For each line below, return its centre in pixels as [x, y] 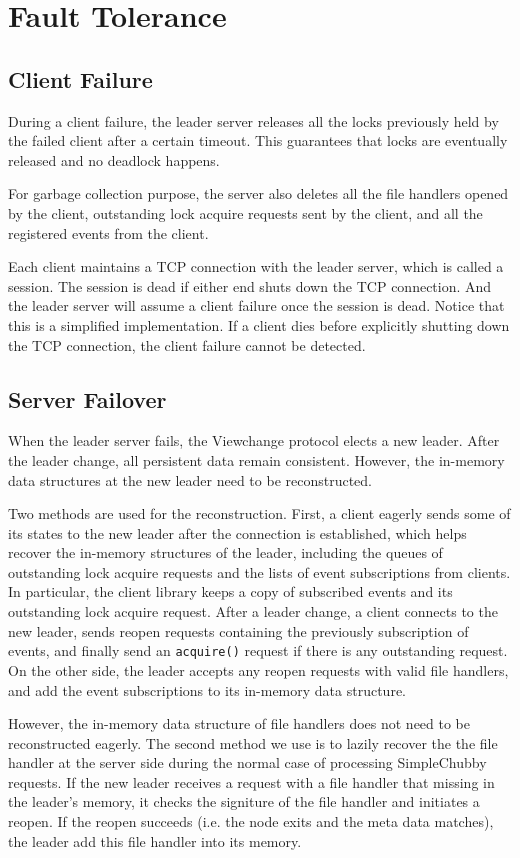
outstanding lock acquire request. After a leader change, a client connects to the [253, 611]
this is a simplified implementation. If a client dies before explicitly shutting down [259, 324]
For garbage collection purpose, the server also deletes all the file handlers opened [258, 193]
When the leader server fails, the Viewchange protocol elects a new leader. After [254, 440]
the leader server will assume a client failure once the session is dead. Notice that [256, 305]
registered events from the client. [108, 232]
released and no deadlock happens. [114, 159]
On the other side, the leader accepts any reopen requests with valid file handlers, [258, 669]
